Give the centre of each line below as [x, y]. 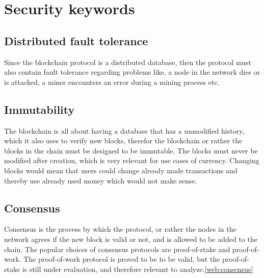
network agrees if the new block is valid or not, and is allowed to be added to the [131, 239]
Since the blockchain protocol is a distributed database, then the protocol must [128, 62]
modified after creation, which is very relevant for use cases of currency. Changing [132, 160]
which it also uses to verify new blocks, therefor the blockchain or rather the [123, 141]
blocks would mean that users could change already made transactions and [121, 170]
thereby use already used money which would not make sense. [101, 180]
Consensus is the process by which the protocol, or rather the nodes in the [120, 229]
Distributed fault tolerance [76, 40]
